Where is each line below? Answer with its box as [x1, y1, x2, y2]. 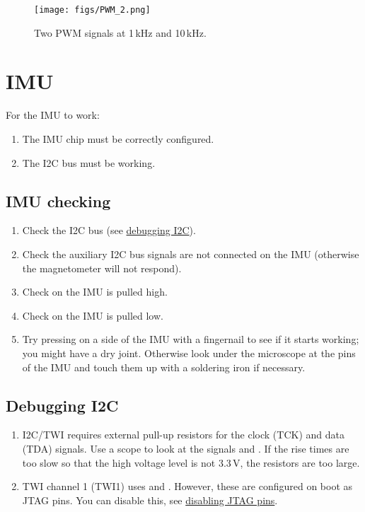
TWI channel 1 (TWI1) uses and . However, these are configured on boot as [22, 479, 353, 494]
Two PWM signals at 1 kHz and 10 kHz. [34, 25, 207, 40]
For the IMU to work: [6, 107, 100, 122]
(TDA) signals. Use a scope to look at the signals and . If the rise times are [22, 441, 349, 455]
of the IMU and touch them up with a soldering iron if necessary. [22, 359, 306, 374]
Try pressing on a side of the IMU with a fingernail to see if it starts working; [22, 332, 359, 347]
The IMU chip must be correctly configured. [22, 131, 214, 146]
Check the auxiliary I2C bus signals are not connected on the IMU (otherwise [22, 246, 359, 261]
